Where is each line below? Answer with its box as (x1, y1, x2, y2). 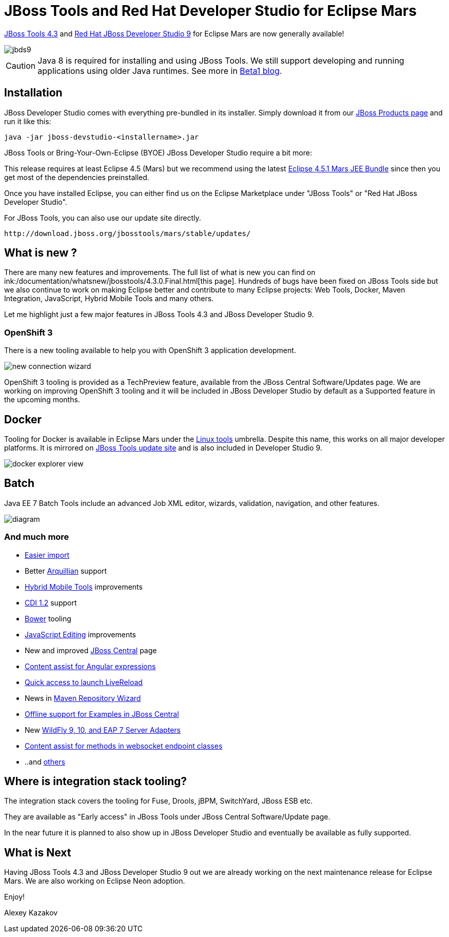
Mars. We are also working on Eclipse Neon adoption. (4, 876, 185, 886)
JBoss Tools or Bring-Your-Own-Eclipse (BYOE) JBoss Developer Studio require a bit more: (4, 148, 312, 157)
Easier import (25, 550, 70, 559)
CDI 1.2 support (25, 598, 77, 607)
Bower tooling (25, 614, 71, 623)
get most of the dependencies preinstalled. (4, 172, 149, 182)
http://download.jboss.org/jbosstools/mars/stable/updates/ (4, 229, 251, 238)
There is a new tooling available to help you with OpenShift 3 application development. (4, 346, 296, 355)
